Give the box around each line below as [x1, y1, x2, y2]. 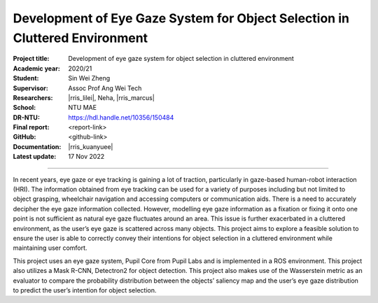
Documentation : [13, 142, 62, 150]
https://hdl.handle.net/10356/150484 [68, 113, 174, 122]
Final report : [13, 123, 50, 132]
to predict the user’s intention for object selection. [13, 286, 157, 294]
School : [13, 104, 36, 112]
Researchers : [13, 93, 53, 101]
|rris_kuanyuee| [68, 142, 113, 150]
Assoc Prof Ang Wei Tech [68, 84, 142, 92]
